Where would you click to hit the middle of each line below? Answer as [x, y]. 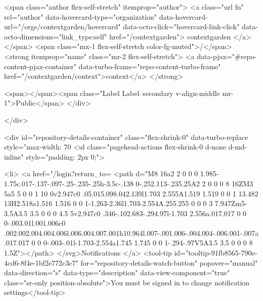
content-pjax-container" [40, 66]
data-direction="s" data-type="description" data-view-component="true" [117, 272]
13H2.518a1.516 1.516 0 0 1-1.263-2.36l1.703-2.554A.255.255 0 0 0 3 [108, 203]
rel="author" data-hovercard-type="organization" [80, 16]
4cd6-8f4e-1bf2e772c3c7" [41, 262]
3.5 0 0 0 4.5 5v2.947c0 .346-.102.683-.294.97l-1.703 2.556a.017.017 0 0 [138, 213]
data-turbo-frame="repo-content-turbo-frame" [150, 66]
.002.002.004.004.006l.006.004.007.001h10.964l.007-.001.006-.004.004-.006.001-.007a [131, 233]
